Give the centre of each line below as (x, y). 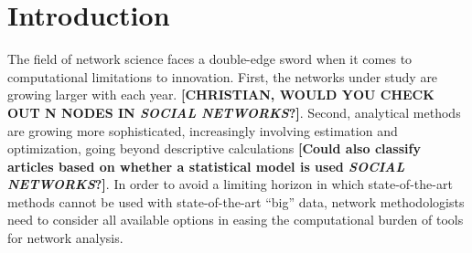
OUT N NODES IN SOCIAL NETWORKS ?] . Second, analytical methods (234, 112)
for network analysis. (65, 238)
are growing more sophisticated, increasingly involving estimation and (203, 130)
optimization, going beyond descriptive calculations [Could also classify (214, 148)
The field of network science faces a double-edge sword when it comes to (210, 59)
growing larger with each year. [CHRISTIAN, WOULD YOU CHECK (221, 95)
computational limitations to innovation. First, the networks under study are (223, 76)
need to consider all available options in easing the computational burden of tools (236, 220)
